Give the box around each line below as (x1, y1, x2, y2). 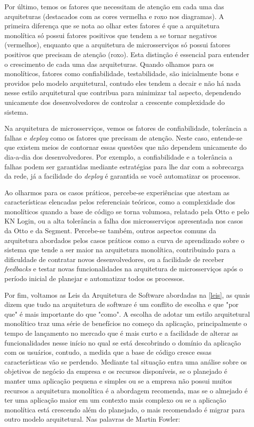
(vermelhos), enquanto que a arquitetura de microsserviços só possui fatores (4, 40, 231, 50)
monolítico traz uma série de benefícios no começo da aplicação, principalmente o (4, 318, 247, 328)
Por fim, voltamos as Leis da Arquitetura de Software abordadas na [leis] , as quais (4, 289, 250, 300)
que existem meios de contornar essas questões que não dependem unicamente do (4, 142, 247, 152)
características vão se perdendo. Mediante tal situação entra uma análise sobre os (4, 356, 247, 366)
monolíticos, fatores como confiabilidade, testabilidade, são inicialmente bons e (4, 68, 239, 79)
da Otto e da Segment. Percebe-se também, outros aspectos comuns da (4, 225, 216, 236)
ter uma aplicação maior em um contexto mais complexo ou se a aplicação (4, 395, 226, 405)
